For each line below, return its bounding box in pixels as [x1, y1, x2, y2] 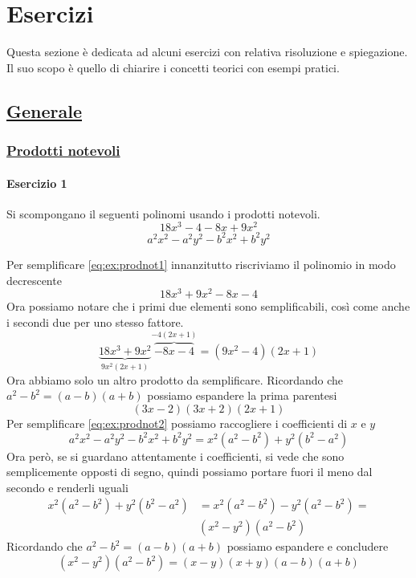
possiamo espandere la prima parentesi [147, 387, 337, 404]
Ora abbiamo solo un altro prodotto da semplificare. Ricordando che [6, 371, 344, 388]
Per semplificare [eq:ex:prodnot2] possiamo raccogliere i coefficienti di [6, 415, 348, 432]
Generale [6, 98, 82, 123]
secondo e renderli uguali [6, 478, 128, 495]
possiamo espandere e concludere [226, 538, 389, 555]
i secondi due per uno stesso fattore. [6, 313, 184, 330]
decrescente [6, 271, 62, 288]
